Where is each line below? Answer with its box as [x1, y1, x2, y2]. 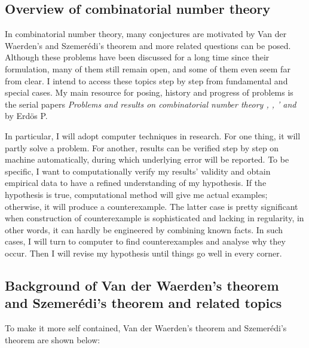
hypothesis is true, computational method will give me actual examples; [5, 188, 268, 200]
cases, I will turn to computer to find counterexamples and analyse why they [5, 235, 286, 248]
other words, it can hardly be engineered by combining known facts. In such [5, 223, 283, 236]
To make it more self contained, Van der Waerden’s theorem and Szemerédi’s [5, 322, 287, 334]
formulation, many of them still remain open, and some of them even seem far [5, 62, 290, 75]
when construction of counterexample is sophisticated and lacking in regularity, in [5, 212, 304, 224]
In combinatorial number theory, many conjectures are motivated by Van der [5, 28, 287, 40]
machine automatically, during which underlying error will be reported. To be [5, 153, 289, 166]
